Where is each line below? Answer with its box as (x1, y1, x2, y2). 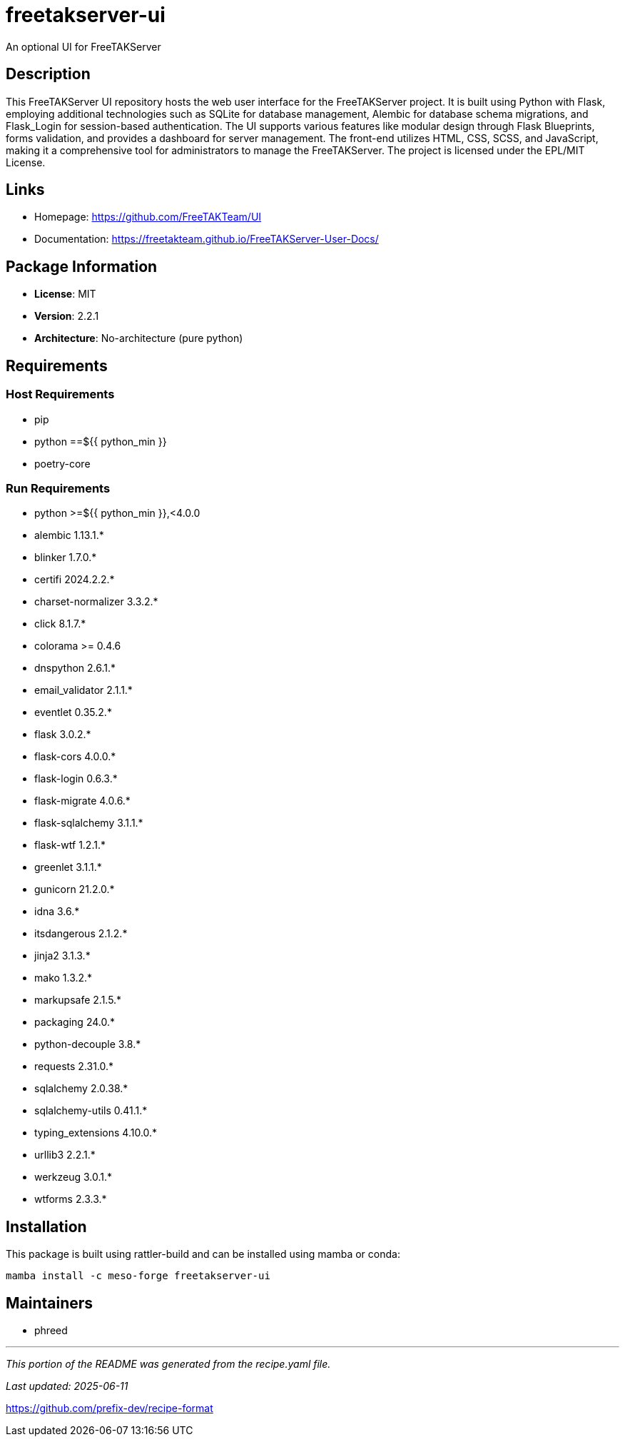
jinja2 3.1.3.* (34, 949, 91, 962)
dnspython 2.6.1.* (34, 662, 116, 675)
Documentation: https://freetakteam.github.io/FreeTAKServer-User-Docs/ (34, 233, 379, 246)
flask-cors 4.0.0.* (34, 750, 116, 763)
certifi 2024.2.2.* (34, 573, 115, 586)
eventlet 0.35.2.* (34, 706, 112, 719)
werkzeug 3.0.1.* (34, 1171, 113, 1184)
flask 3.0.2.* (34, 728, 91, 741)
